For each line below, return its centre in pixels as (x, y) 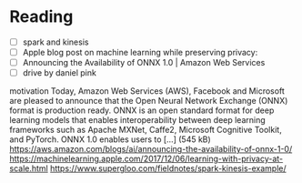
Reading (41, 17)
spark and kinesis (55, 42)
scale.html (29, 168)
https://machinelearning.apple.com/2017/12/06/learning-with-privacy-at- (146, 159)
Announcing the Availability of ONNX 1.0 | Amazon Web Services (144, 63)
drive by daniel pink (60, 73)
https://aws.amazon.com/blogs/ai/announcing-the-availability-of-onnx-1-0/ (151, 149)
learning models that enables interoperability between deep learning (137, 120)
